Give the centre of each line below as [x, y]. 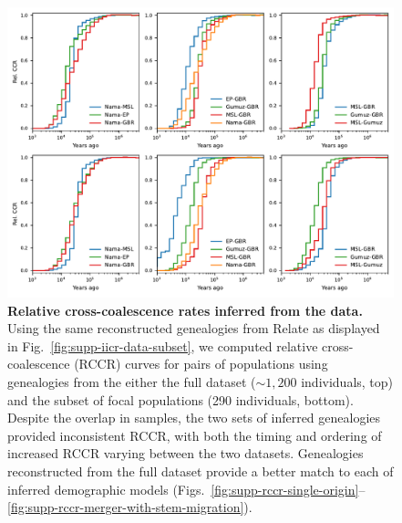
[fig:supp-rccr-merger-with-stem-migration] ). [130, 507]
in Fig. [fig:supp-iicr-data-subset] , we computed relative [163, 345]
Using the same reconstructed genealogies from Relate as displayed [194, 328]
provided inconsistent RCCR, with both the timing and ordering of [195, 435]
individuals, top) [347, 381]
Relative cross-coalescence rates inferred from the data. [185, 310]
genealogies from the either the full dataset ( [132, 381]
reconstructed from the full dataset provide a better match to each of [201, 471]
